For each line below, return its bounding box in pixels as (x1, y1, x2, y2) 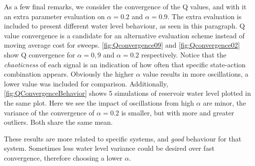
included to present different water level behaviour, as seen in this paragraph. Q (4, 21, 245, 31)
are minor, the (203, 97, 246, 108)
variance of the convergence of (4, 107, 95, 117)
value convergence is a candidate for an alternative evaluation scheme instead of (4, 30, 245, 40)
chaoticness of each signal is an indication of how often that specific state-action (4, 59, 246, 69)
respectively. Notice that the (141, 49, 226, 59)
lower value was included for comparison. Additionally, (4, 78, 168, 88)
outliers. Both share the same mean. (4, 117, 113, 127)
